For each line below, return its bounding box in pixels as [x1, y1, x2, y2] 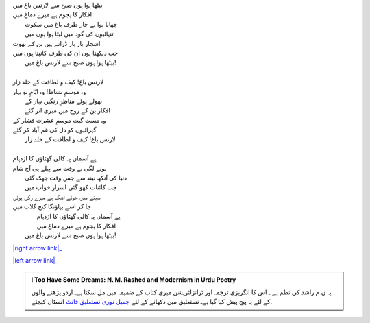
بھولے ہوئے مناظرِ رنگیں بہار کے [25, 97, 103, 105]
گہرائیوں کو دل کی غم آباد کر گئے [12, 125, 97, 134]
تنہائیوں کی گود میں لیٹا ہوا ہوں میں [25, 29, 114, 38]
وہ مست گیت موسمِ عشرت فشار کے [12, 116, 106, 124]
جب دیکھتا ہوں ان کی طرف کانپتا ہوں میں [12, 49, 119, 57]
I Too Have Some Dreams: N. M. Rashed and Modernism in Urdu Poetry [31, 275, 236, 284]
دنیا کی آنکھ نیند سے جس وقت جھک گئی [25, 174, 127, 182]
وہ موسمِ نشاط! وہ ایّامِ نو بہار [12, 87, 86, 95]
